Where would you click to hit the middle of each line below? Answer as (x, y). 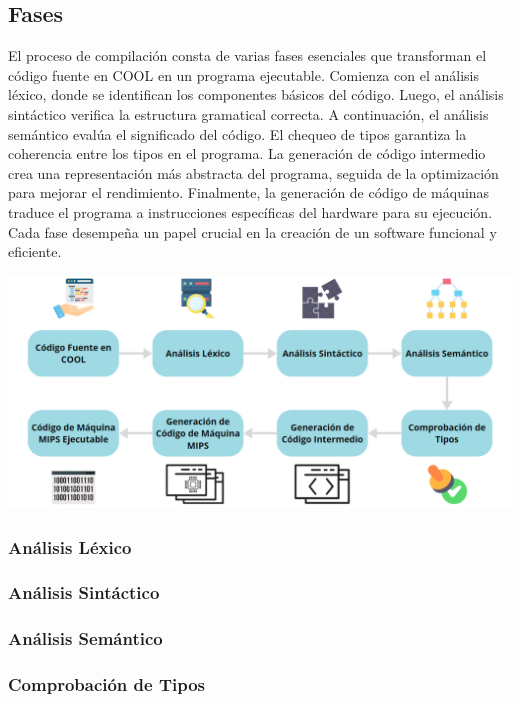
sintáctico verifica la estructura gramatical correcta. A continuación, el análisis (248, 113)
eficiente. (35, 251)
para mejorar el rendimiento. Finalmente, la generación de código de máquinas (249, 192)
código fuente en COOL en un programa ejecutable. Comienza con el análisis (243, 74)
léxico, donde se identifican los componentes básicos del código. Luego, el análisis (256, 94)
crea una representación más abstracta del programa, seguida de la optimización (253, 172)
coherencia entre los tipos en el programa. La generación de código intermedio (247, 153)
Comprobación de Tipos (107, 684)
